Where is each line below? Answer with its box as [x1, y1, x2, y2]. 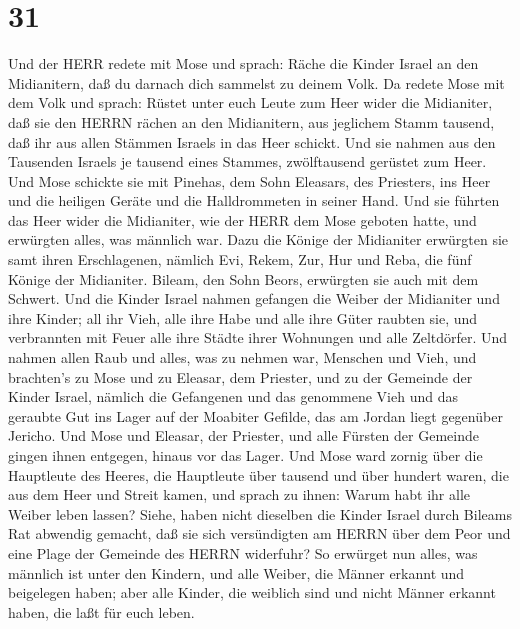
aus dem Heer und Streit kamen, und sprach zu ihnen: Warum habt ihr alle [8, 484, 470, 505]
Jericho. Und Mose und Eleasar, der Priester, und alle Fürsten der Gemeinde [8, 425, 479, 446]
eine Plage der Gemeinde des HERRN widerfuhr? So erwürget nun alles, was [8, 542, 478, 563]
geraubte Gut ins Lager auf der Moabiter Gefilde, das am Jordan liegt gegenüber [8, 405, 503, 426]
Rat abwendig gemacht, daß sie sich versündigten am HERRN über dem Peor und [8, 523, 511, 544]
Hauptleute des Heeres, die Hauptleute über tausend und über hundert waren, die [8, 464, 509, 485]
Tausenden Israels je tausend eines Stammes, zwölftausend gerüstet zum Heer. [8, 151, 487, 172]
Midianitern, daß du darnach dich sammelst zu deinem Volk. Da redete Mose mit [8, 72, 505, 93]
